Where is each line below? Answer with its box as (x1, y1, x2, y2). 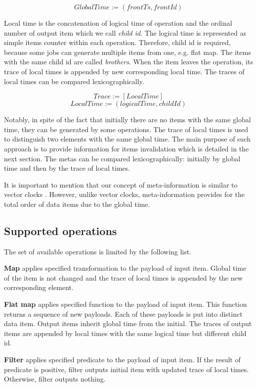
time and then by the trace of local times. (4, 163, 130, 173)
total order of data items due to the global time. (4, 198, 150, 209)
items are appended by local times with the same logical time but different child (4, 328, 247, 338)
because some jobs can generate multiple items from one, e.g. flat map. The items (4, 47, 251, 57)
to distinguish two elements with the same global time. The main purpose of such (4, 134, 251, 144)
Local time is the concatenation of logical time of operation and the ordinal (4, 18, 232, 28)
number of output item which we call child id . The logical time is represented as (4, 27, 246, 38)
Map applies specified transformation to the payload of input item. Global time (4, 263, 247, 273)
